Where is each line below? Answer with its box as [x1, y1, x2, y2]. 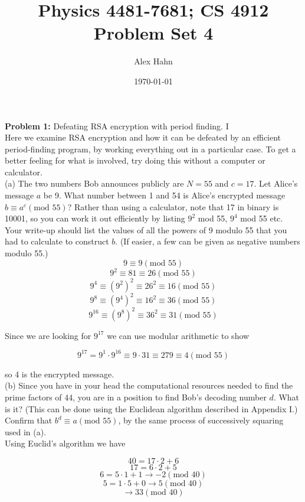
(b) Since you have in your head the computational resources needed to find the [5, 379, 293, 392]
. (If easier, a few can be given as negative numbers [115, 235, 300, 247]
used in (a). [5, 425, 47, 438]
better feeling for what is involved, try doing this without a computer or [5, 154, 265, 167]
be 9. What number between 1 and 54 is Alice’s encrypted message [43, 189, 286, 201]
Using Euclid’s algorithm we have [5, 437, 126, 449]
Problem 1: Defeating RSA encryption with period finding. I [5, 119, 229, 132]
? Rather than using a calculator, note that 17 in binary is [67, 200, 279, 213]
